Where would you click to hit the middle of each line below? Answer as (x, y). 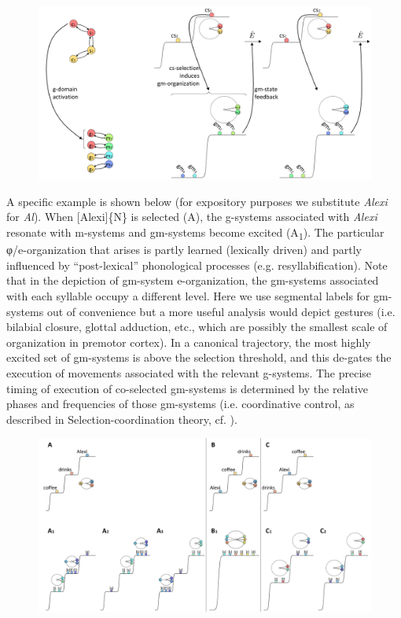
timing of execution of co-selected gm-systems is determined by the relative (188, 388)
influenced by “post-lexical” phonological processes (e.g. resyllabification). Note (197, 265)
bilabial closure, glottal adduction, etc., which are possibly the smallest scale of (197, 327)
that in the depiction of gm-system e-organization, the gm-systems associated (193, 280)
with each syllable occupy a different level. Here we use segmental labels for (188, 295)
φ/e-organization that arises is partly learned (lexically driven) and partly (184, 250)
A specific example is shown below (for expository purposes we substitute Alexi (197, 201)
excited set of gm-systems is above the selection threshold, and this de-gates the (199, 357)
